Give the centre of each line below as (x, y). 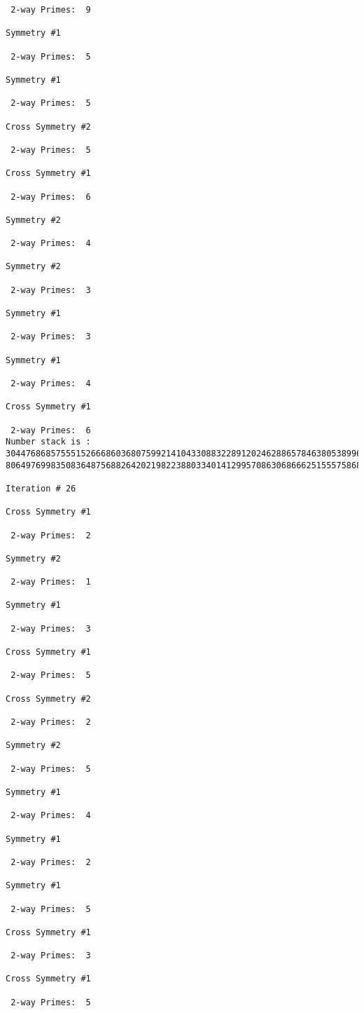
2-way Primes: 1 (51, 582)
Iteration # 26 (41, 488)
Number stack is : (48, 442)
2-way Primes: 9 (51, 10)
